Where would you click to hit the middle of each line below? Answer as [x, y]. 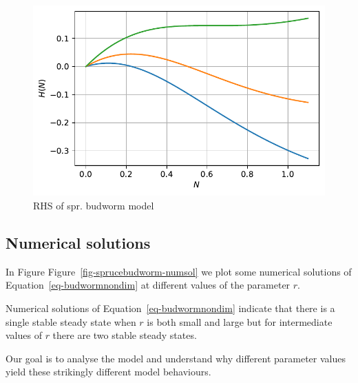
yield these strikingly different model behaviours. [108, 372]
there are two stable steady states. [125, 335]
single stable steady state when [71, 321]
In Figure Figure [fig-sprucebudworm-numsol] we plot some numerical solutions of [179, 271]
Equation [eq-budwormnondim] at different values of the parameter [148, 285]
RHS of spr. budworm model [94, 205]
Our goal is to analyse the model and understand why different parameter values [176, 358]
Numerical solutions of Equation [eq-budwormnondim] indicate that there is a [170, 308]
